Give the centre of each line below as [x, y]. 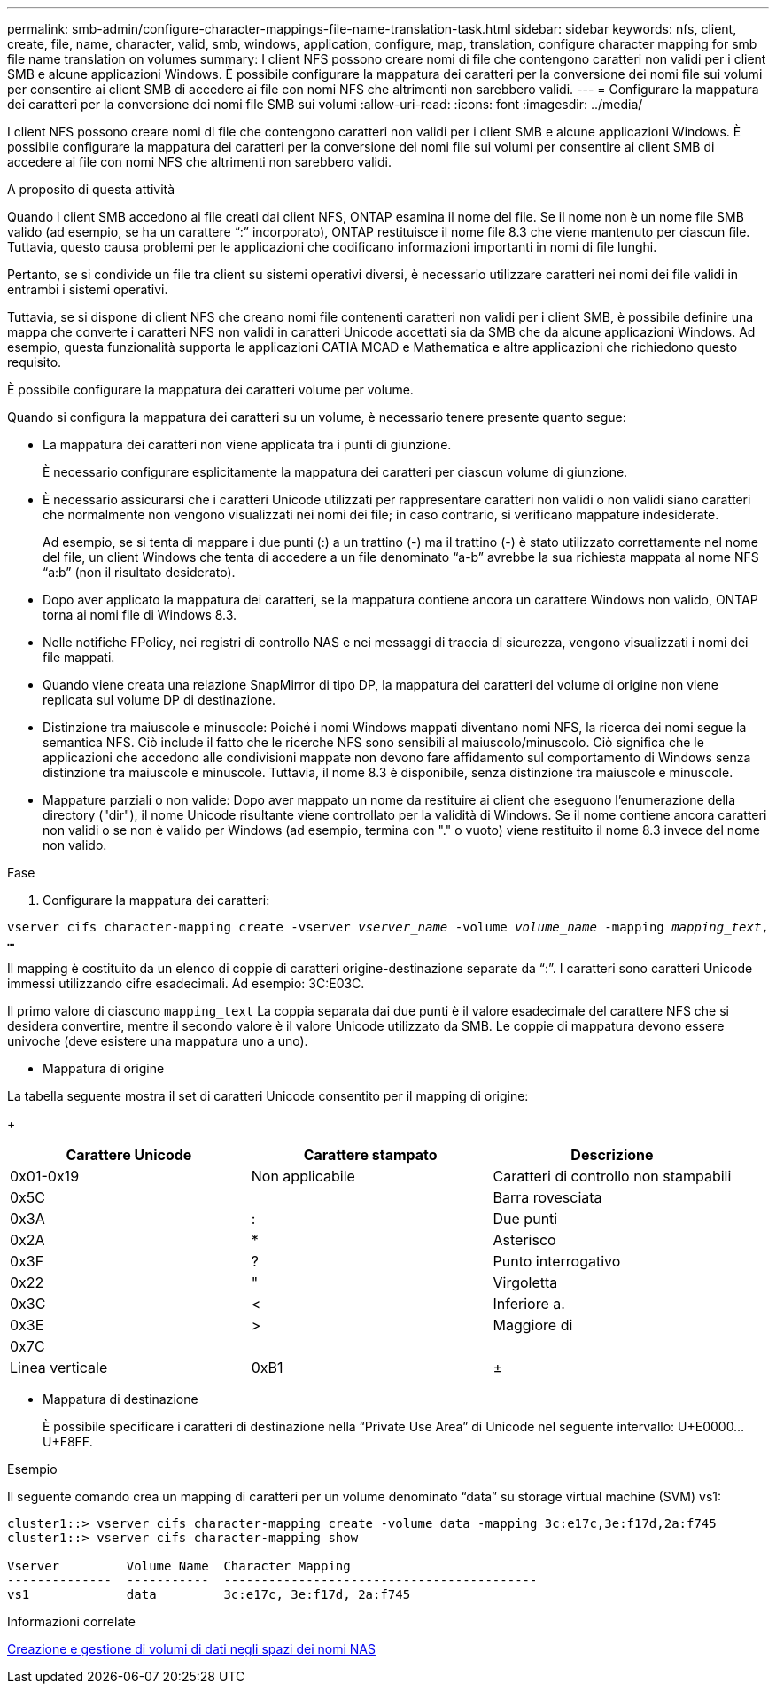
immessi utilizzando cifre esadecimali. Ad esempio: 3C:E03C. [186, 983]
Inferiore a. [529, 1304]
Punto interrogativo [557, 1261]
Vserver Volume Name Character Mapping [179, 1566]
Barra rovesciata [547, 1197]
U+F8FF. [68, 1442]
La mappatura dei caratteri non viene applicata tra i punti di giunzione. [247, 444]
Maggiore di [533, 1325]
